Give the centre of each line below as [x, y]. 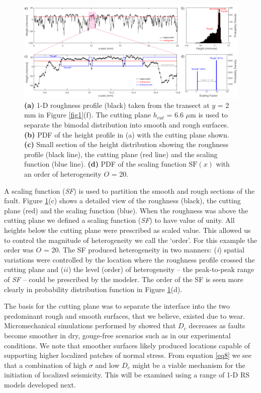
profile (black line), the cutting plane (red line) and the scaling [121, 154]
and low [107, 365]
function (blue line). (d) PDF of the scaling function [105, 164]
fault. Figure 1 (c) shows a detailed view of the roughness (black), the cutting [122, 201]
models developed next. [40, 384]
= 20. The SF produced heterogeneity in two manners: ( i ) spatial [144, 250]
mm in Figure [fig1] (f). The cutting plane [88, 115]
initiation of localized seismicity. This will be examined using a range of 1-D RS [127, 375]
